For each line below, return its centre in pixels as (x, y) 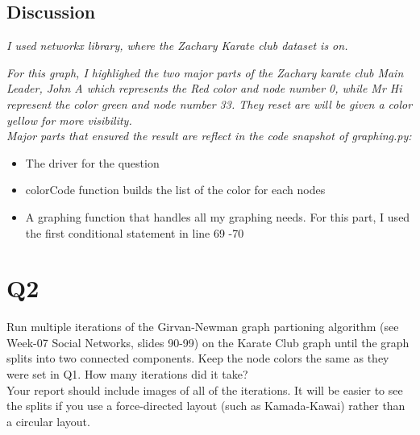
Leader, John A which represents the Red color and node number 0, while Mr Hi (204, 88)
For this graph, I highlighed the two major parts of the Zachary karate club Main (205, 72)
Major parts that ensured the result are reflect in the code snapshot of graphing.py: (209, 136)
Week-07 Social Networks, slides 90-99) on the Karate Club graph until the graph (208, 342)
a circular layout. (48, 421)
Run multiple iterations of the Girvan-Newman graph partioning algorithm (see (203, 327)
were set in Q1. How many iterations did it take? (127, 374)
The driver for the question (92, 162)
